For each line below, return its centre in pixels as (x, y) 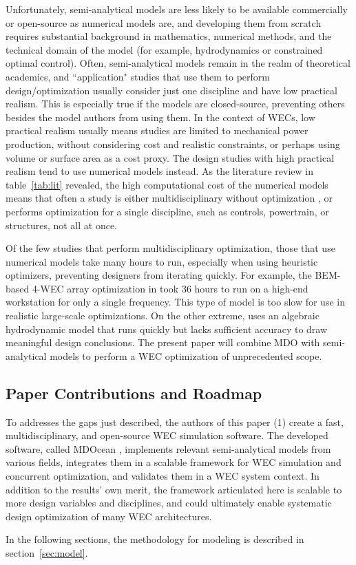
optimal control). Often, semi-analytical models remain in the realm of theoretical (178, 63)
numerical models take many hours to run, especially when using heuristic (162, 261)
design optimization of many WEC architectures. (109, 516)
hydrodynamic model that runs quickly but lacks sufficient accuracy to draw (167, 329)
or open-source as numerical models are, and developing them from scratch (164, 22)
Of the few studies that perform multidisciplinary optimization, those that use (170, 248)
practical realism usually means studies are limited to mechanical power (157, 130)
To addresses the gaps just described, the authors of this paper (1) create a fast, (175, 422)
